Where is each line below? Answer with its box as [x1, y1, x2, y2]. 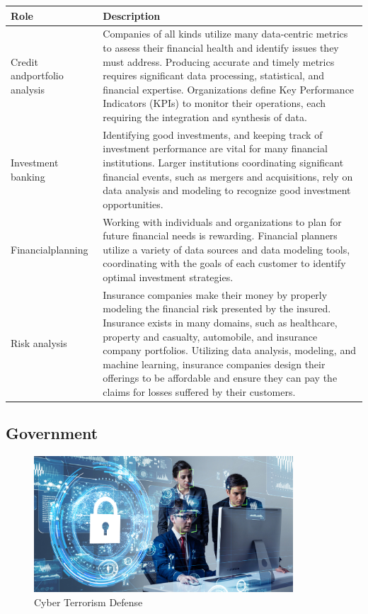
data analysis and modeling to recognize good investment [103, 183, 351, 198]
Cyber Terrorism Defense [34, 594, 143, 609]
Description [103, 8, 161, 23]
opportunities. [103, 196, 163, 211]
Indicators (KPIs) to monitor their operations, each [103, 96, 326, 110]
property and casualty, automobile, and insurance [103, 329, 318, 343]
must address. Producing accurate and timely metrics [103, 54, 335, 69]
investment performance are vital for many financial [103, 141, 328, 156]
